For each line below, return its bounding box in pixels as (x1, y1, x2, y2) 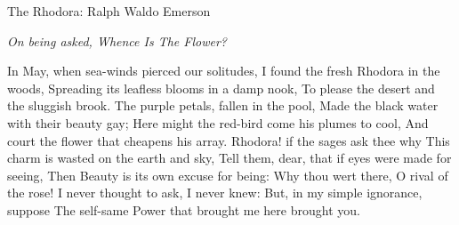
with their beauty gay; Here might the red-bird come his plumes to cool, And (7, 113, 429, 132)
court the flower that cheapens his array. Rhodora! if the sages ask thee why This (7, 131, 450, 149)
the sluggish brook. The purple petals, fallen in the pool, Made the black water (7, 96, 439, 115)
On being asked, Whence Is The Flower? (7, 31, 227, 50)
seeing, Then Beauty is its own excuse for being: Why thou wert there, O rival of (7, 165, 448, 184)
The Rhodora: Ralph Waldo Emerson (7, 2, 211, 20)
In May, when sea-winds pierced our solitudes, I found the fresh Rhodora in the (7, 61, 440, 80)
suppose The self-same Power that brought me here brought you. (7, 200, 360, 219)
